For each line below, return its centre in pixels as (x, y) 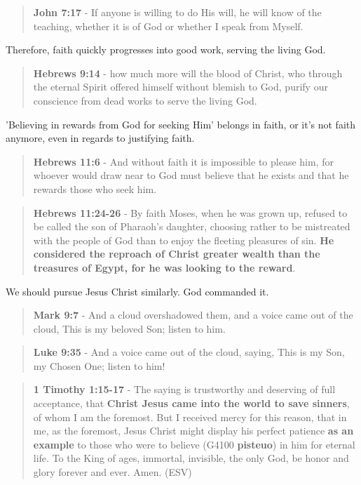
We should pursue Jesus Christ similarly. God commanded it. (137, 291)
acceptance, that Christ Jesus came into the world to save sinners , (191, 403)
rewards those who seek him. (95, 188)
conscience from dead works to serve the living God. (145, 100)
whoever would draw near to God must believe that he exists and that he (191, 175)
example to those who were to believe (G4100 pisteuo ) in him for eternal (194, 444)
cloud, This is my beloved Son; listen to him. (129, 328)
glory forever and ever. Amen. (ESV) (113, 472)
